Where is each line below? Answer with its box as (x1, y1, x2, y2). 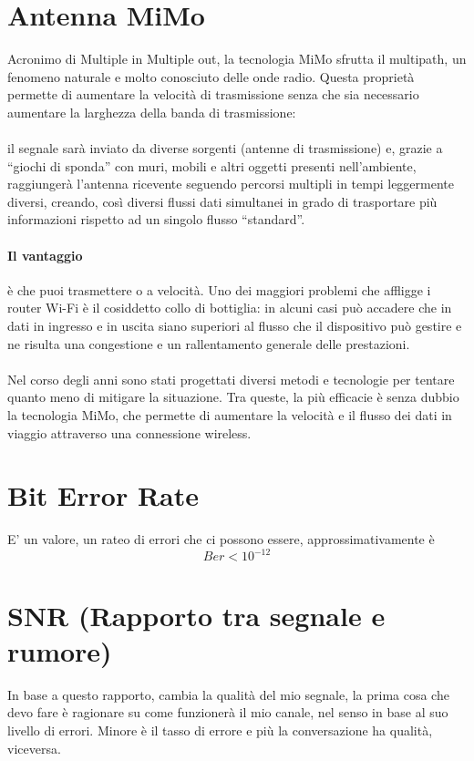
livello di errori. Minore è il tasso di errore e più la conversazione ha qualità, (7, 720, 433, 739)
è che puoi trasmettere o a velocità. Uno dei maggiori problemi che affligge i (7, 280, 431, 299)
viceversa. (7, 738, 61, 757)
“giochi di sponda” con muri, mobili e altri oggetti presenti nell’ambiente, (7, 156, 417, 175)
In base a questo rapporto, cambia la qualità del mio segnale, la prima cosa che (7, 684, 449, 704)
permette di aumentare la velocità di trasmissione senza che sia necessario (7, 85, 419, 104)
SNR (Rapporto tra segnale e (7, 596, 386, 633)
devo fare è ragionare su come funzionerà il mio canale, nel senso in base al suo (7, 703, 448, 722)
